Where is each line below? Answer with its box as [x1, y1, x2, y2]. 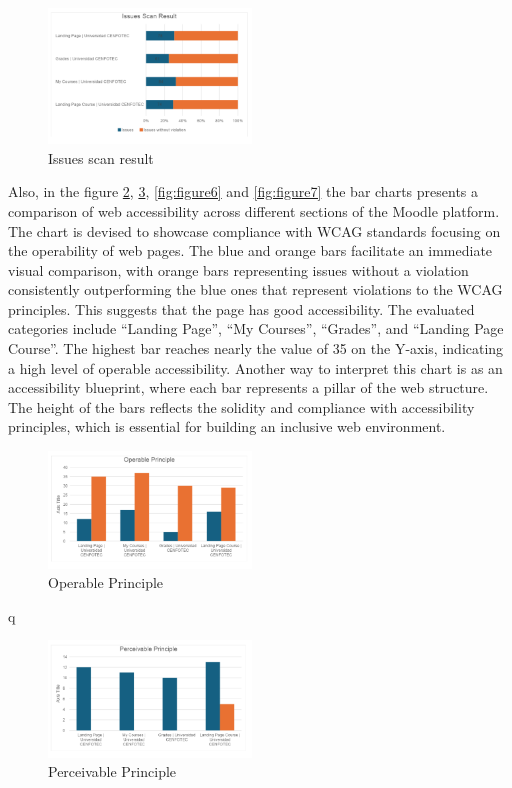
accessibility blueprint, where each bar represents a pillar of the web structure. [8, 377, 489, 398]
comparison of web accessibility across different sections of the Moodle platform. [8, 200, 500, 221]
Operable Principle [48, 572, 164, 593]
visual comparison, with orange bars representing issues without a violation [8, 259, 469, 280]
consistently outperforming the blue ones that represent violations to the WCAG [8, 279, 503, 300]
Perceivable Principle [48, 761, 177, 782]
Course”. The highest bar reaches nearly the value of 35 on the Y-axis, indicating [8, 338, 504, 359]
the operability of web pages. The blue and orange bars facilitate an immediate [8, 240, 493, 261]
